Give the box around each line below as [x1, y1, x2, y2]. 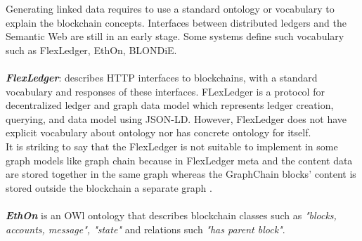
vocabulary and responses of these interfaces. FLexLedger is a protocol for [6, 84, 325, 98]
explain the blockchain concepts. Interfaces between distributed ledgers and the [6, 15, 347, 30]
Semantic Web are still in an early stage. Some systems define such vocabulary [6, 29, 344, 44]
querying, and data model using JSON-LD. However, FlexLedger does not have [6, 111, 347, 126]
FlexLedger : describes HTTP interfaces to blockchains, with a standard [6, 70, 318, 84]
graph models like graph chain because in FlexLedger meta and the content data [6, 152, 353, 167]
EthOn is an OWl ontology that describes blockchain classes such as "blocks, [6, 207, 337, 222]
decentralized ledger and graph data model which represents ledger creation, [6, 98, 334, 112]
